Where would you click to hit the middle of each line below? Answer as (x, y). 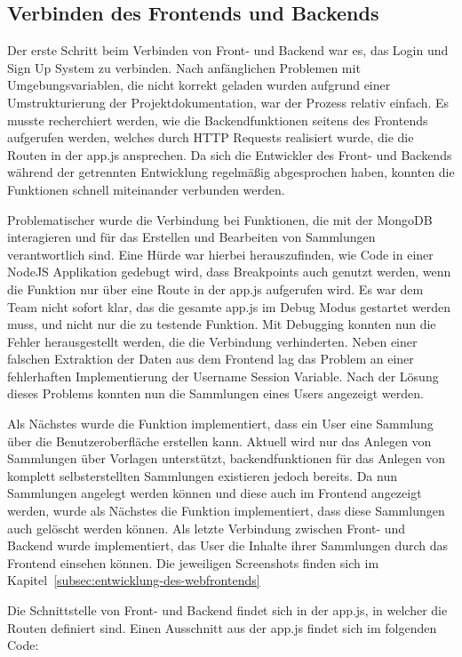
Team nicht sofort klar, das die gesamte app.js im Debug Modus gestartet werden (229, 306)
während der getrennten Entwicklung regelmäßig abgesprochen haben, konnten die (231, 172)
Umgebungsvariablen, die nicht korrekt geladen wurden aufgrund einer (199, 85)
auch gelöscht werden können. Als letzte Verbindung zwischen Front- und (207, 528)
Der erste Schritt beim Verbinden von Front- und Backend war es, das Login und (228, 50)
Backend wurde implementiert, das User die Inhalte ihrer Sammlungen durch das (228, 545)
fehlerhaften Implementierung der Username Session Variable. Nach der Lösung (223, 376)
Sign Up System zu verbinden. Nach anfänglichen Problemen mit (184, 67)
